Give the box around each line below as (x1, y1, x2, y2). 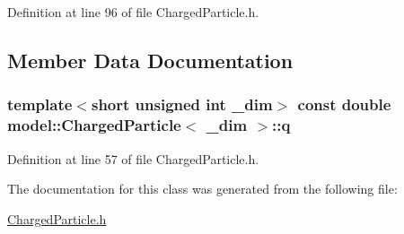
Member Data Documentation (7, 46, 294, 74)
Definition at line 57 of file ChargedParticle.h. (7, 149, 259, 168)
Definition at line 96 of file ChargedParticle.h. (7, 3, 259, 21)
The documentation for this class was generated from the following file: (7, 179, 398, 198)
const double (297, 93, 391, 116)
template (7, 93, 73, 116)
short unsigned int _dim (91, 93, 273, 116)
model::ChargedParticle (7, 114, 181, 136)
